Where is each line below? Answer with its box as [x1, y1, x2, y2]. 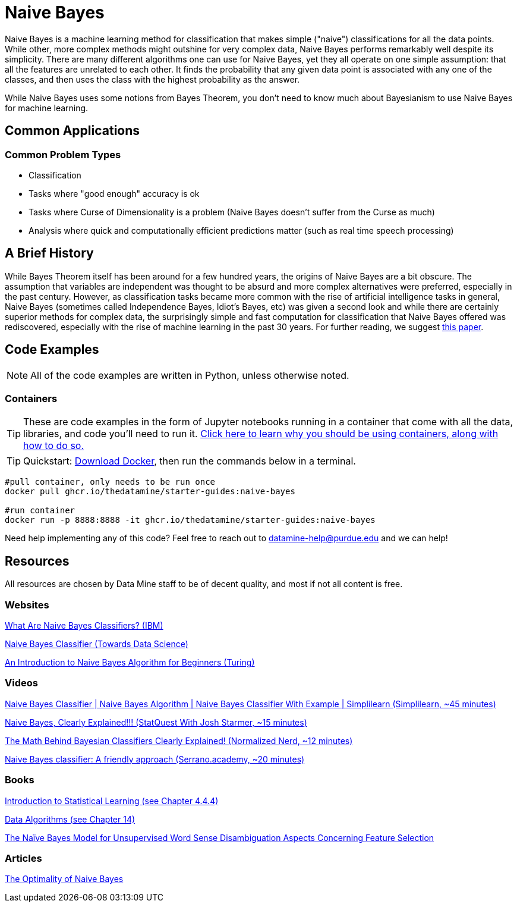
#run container [5, 506, 75, 516]
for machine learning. [5, 102, 89, 113]
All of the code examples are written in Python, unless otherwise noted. [30, 369, 349, 381]
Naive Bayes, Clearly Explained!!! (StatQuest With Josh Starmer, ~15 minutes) [5, 717, 307, 727]
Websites [5, 598, 49, 611]
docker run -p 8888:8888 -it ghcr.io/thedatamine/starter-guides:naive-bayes [5, 515, 376, 525]
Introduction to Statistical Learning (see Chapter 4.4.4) [5, 795, 219, 806]
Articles [5, 852, 42, 864]
